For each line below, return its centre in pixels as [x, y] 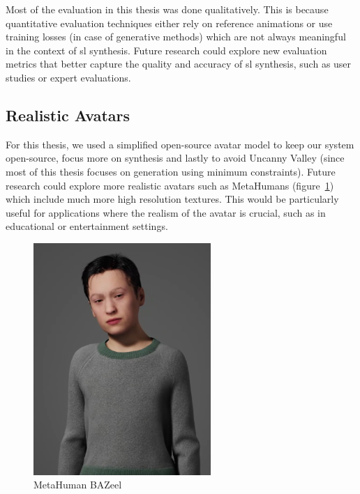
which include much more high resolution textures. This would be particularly [172, 199]
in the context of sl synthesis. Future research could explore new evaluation [166, 50]
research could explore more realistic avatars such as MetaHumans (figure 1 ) [170, 185]
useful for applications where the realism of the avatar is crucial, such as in [166, 212]
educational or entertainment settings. [87, 226]
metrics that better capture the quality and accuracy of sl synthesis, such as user [179, 64]
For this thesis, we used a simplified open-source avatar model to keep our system [180, 144]
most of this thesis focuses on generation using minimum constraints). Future [171, 171]
